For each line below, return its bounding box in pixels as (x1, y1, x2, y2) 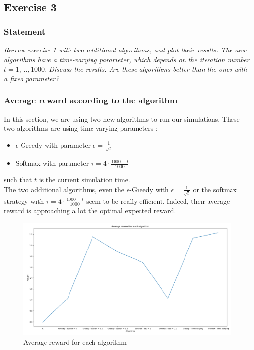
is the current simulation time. (39, 175, 130, 185)
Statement (4, 25, 46, 37)
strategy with (4, 196, 44, 206)
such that (4, 175, 32, 185)
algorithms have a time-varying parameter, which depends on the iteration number (4, 54, 250, 64)
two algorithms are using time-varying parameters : (4, 123, 158, 133)
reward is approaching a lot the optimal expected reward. (4, 205, 176, 216)
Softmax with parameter (15, 158, 89, 168)
